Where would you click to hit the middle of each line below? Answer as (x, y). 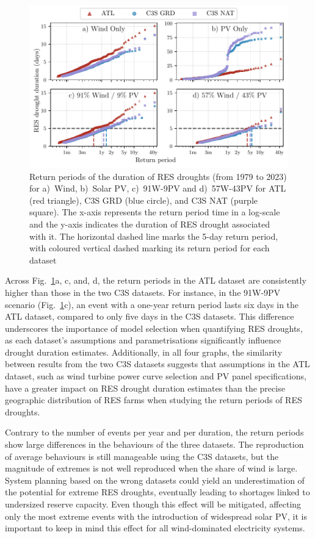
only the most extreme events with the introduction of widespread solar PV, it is (156, 516)
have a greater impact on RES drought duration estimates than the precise (145, 388)
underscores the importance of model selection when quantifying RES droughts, (154, 328)
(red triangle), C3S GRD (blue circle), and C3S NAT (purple (144, 200)
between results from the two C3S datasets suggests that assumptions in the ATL (157, 364)
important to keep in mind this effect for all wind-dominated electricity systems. (155, 528)
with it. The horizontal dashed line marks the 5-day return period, (154, 236)
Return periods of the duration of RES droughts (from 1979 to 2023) (158, 176)
